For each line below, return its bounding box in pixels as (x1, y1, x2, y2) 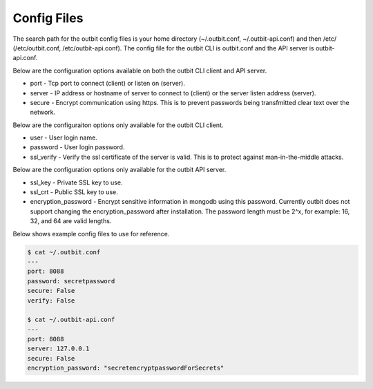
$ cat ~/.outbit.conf (27, 248, 101, 256)
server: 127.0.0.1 (27, 345, 90, 352)
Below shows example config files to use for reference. (12, 229, 170, 238)
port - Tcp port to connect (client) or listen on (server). (30, 79, 186, 88)
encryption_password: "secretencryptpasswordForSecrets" (27, 364, 224, 372)
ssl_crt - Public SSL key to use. (30, 188, 118, 196)
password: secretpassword (27, 277, 115, 285)
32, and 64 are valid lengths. (30, 217, 112, 225)
